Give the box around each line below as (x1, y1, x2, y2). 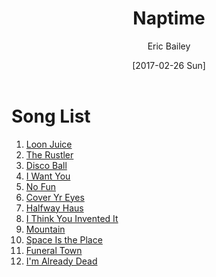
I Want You (25, 170, 71, 182)
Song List (11, 105, 91, 127)
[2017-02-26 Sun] (132, 59, 206, 71)
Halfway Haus (25, 202, 84, 214)
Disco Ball (25, 159, 68, 171)
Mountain (25, 223, 66, 235)
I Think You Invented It (25, 212, 119, 224)
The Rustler (25, 148, 74, 161)
